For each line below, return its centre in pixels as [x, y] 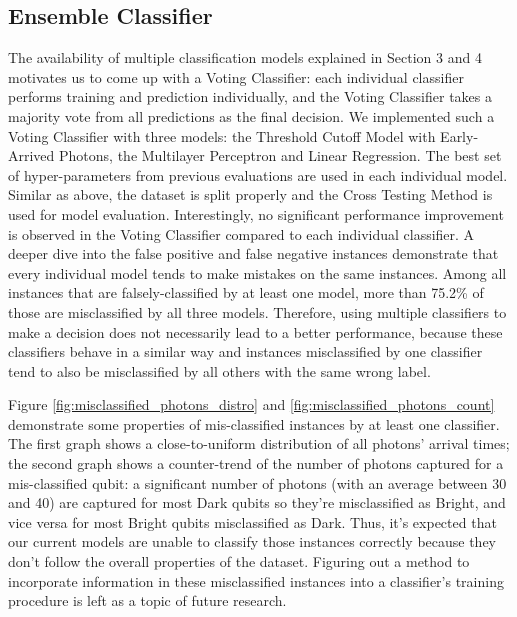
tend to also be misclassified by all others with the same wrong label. [219, 370]
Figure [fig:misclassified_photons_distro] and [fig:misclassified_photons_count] [251, 404]
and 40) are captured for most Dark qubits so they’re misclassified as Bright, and [257, 502]
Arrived [31, 155]
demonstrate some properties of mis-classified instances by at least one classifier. [254, 423]
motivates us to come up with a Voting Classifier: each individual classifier [236, 76]
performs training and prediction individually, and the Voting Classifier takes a [250, 96]
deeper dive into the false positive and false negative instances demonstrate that [253, 253]
